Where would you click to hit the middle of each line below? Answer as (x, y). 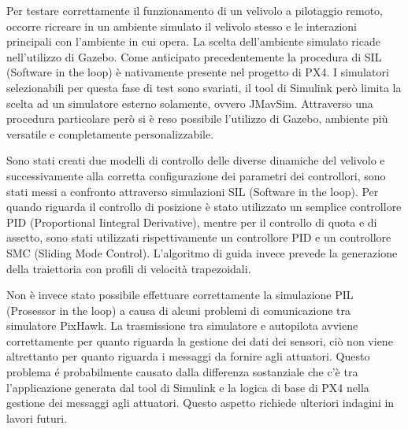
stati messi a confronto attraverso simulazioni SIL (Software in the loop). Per (193, 191)
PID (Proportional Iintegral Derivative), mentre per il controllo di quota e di (192, 222)
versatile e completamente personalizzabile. (110, 133)
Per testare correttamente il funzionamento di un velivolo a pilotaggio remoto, (195, 10)
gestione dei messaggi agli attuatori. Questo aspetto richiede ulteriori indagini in (200, 403)
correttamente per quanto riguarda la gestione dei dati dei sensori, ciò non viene (200, 340)
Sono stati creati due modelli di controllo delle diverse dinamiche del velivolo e (196, 160)
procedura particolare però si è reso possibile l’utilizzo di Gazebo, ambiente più (197, 118)
